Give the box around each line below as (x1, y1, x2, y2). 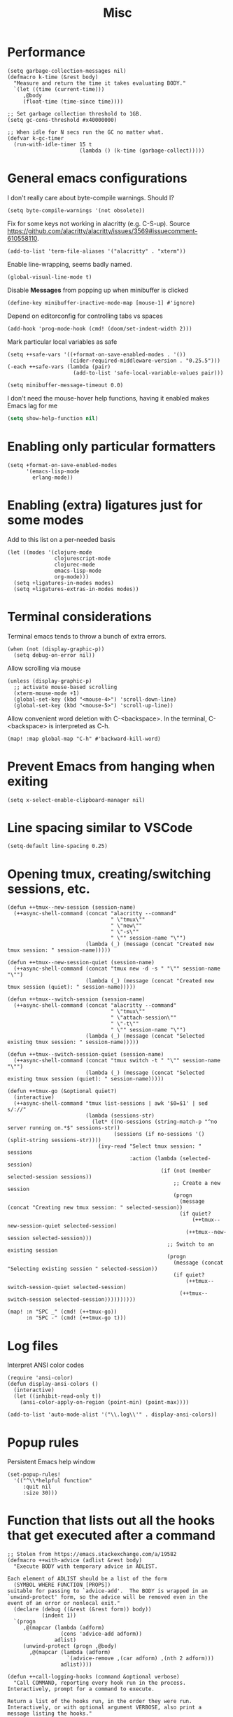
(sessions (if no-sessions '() (113, 1131, 205, 1138)
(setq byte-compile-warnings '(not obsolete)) (7, 207, 146, 214)
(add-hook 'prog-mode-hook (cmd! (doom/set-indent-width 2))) (7, 325, 192, 332)
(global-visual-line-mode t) (7, 273, 92, 281)
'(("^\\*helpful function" (13, 1478, 92, 1485)
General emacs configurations (7, 170, 188, 186)
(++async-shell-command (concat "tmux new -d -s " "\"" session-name (13, 965, 220, 973)
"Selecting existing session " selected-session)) (7, 1265, 158, 1272)
